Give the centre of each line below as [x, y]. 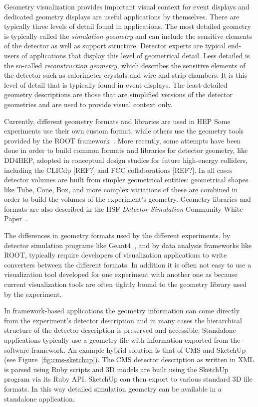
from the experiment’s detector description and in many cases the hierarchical [123, 320]
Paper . [16, 218]
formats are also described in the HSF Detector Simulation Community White [124, 208]
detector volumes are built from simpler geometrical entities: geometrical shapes [126, 180]
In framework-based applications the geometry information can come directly [122, 311]
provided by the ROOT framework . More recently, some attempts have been [123, 140]
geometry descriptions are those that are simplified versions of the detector [118, 94]
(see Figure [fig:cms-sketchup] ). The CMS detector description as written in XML [129, 359]
